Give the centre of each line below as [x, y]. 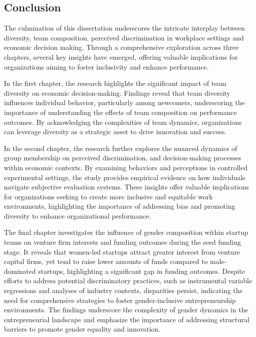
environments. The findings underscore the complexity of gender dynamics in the [126, 310]
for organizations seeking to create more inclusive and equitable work [109, 196]
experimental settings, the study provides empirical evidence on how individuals [125, 177]
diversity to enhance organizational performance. [78, 215]
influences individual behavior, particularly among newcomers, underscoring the [125, 102]
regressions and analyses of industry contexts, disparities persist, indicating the [124, 290]
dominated [20, 271]
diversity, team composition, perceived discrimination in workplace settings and [124, 37]
